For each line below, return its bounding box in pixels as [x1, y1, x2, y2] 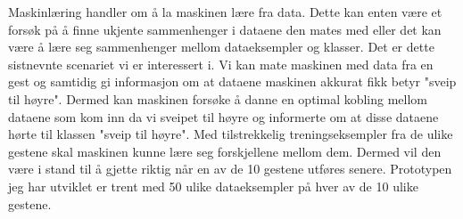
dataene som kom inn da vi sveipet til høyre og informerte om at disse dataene [8, 107, 439, 126]
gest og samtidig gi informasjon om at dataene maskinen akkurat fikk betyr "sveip [8, 72, 457, 91]
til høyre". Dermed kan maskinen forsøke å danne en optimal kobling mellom [8, 89, 428, 108]
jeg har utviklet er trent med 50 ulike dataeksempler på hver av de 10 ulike [8, 176, 418, 195]
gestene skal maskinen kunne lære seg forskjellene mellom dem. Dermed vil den [8, 142, 442, 160]
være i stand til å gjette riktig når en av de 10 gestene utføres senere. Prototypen [8, 159, 452, 178]
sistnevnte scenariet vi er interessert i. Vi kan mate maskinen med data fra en [8, 54, 434, 73]
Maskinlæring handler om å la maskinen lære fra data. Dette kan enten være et [8, 3, 442, 20]
